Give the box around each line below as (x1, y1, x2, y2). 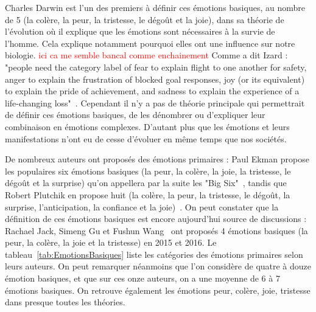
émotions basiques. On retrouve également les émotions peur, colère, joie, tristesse (5, 283, 311, 296)
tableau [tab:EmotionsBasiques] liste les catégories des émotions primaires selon (5, 248, 303, 260)
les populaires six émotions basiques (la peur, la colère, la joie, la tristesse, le (5, 164, 291, 177)
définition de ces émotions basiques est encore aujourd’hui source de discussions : (5, 212, 307, 225)
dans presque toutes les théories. (5, 296, 125, 308)
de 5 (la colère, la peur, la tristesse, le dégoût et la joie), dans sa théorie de (5, 13, 284, 26)
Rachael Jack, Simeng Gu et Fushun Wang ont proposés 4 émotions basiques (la (5, 224, 308, 237)
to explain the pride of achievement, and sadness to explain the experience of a (5, 85, 300, 97)
